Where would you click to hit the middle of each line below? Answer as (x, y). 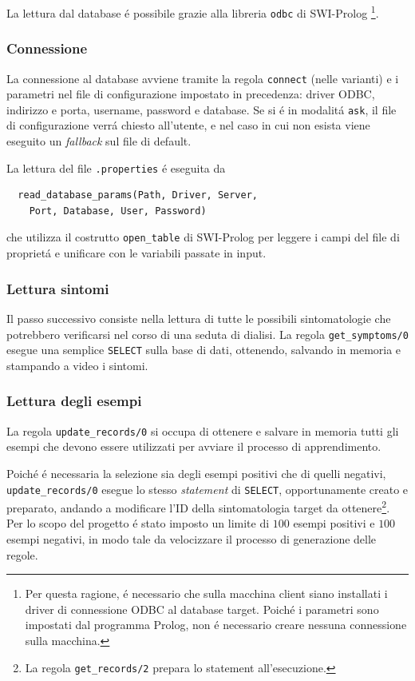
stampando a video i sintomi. (77, 365)
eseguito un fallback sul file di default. (99, 141)
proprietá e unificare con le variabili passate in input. (136, 253)
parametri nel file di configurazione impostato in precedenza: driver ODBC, (191, 94)
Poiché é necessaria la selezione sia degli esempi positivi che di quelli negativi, (196, 473)
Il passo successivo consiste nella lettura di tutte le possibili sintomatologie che (199, 318)
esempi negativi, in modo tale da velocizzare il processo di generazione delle (192, 539)
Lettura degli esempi (74, 401)
